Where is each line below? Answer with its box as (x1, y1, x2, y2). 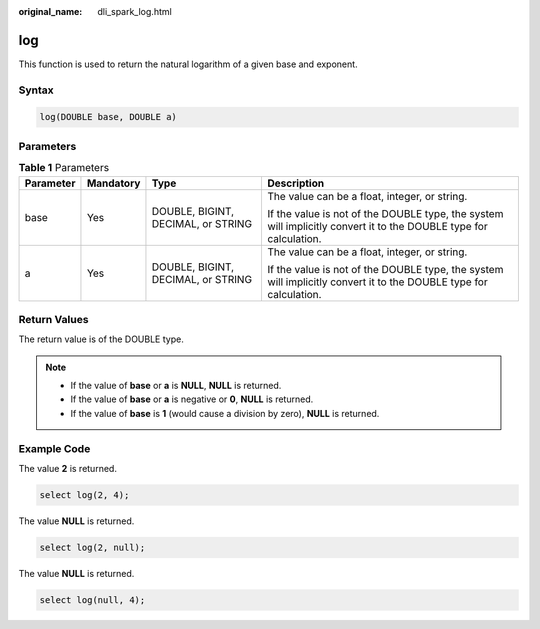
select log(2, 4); (39, 490, 130, 500)
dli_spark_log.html (97, 6, 172, 17)
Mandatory (86, 176, 141, 190)
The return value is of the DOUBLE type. (18, 333, 184, 345)
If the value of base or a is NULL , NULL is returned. (70, 380, 282, 392)
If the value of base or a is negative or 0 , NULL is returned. (70, 393, 314, 405)
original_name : (18, 6, 83, 17)
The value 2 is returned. (18, 463, 117, 475)
